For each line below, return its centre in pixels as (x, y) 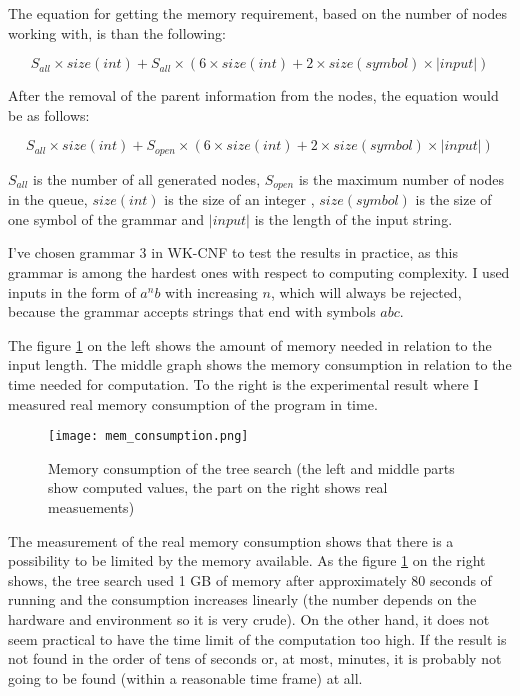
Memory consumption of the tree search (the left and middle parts (251, 467)
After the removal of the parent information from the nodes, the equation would (253, 95)
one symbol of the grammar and (106, 218)
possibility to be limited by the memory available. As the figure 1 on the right (247, 560)
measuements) (91, 507)
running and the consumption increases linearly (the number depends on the (242, 599)
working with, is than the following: (117, 32)
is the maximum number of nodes (401, 178)
